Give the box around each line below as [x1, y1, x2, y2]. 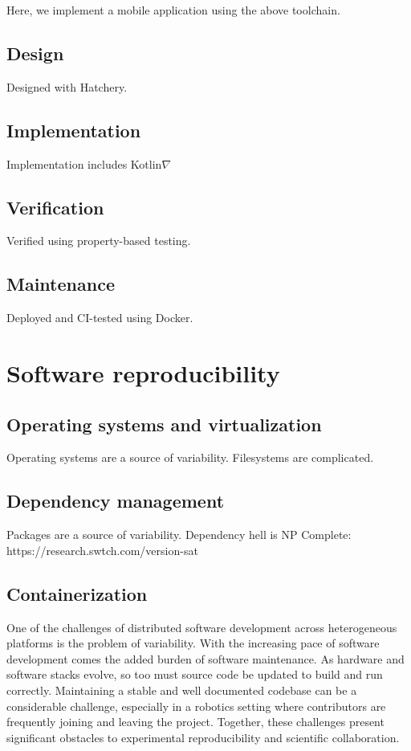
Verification [6, 194, 104, 219]
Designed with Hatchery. [6, 78, 128, 95]
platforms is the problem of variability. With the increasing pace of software [6, 635, 380, 651]
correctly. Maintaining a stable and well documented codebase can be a [6, 681, 357, 698]
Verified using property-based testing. [6, 232, 191, 249]
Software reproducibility [6, 356, 280, 389]
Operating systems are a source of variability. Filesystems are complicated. [6, 449, 374, 466]
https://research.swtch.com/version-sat [6, 541, 198, 558]
